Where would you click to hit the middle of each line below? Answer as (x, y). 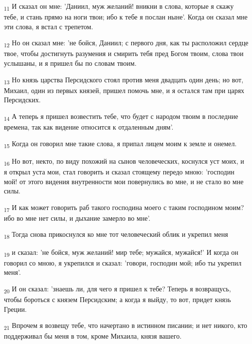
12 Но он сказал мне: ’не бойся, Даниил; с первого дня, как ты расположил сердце (126, 43)
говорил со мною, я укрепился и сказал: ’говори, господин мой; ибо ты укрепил (123, 262)
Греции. (15, 309)
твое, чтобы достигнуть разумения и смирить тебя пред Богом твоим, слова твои (124, 53)
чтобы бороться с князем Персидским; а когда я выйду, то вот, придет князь (117, 299)
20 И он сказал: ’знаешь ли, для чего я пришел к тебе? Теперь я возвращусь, (117, 289)
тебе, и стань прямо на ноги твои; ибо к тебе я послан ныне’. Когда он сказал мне (126, 17)
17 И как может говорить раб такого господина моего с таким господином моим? (124, 208)
